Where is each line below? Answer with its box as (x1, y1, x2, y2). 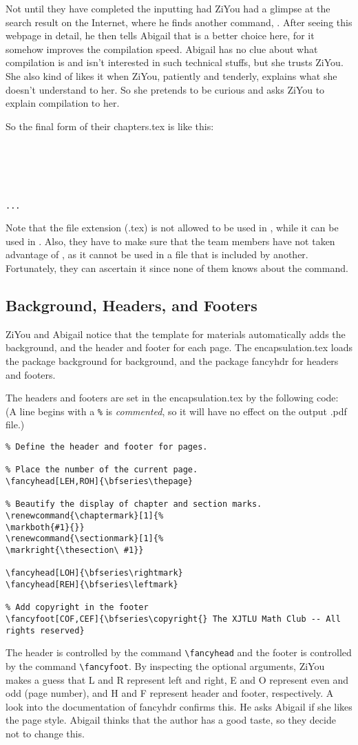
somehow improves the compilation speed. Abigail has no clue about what (6, 41, 318, 56)
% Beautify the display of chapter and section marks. (6, 499, 262, 510)
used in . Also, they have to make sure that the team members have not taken (6, 233, 335, 248)
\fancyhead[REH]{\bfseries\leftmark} (6, 579, 178, 589)
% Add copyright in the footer (6, 602, 149, 613)
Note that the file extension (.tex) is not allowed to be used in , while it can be (6, 220, 339, 235)
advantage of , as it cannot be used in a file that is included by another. (6, 247, 308, 262)
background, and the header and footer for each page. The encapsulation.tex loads (6, 340, 352, 355)
